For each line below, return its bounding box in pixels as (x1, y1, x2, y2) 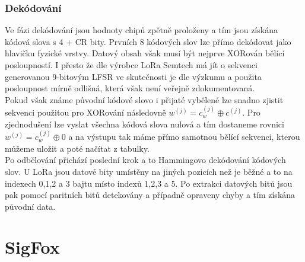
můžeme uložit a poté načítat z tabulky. (5, 142, 150, 154)
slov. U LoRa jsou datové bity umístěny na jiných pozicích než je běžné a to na (5, 165, 293, 177)
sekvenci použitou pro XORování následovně (5, 106, 166, 119)
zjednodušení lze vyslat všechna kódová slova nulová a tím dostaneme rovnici (5, 117, 284, 130)
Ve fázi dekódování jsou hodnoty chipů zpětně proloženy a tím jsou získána (5, 24, 278, 36)
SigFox (5, 235, 60, 259)
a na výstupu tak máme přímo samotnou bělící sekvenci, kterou (68, 130, 300, 143)
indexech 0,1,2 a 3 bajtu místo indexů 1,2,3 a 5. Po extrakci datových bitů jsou (5, 177, 293, 189)
